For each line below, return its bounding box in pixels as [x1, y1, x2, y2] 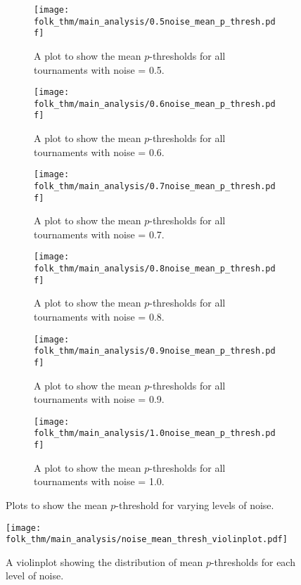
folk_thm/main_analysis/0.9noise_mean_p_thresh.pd [34, 346, 276, 356]
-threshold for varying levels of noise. [115, 497, 274, 512]
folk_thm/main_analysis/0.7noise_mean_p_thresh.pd [34, 181, 276, 191]
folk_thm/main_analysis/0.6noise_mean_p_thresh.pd [34, 98, 276, 109]
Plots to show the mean [6, 497, 108, 512]
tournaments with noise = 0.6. [34, 144, 165, 159]
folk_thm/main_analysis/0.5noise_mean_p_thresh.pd [34, 16, 276, 27]
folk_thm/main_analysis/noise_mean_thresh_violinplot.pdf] [6, 534, 288, 545]
